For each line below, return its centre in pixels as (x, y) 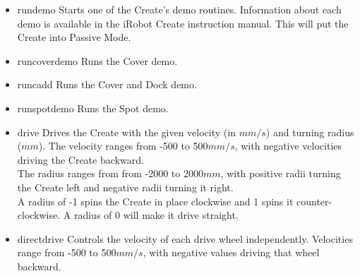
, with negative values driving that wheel (231, 252)
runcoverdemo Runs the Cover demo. (97, 60)
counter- (314, 201)
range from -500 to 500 (67, 252)
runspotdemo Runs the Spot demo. (93, 108)
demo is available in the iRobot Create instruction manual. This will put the (183, 23)
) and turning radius (310, 132)
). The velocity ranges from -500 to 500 (123, 146)
